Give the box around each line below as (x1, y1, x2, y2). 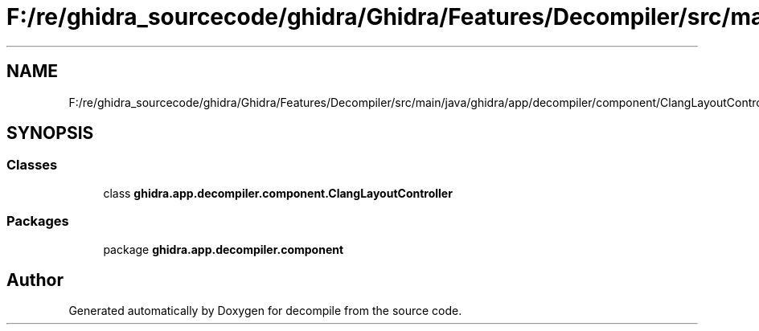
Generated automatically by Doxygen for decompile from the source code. (68, 304, 462, 318)
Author (6, 269, 64, 290)
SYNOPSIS (6, 123, 94, 144)
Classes (6, 157, 58, 174)
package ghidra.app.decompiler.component (103, 242, 344, 256)
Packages (6, 213, 69, 230)
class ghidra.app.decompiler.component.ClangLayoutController (103, 186, 453, 200)
